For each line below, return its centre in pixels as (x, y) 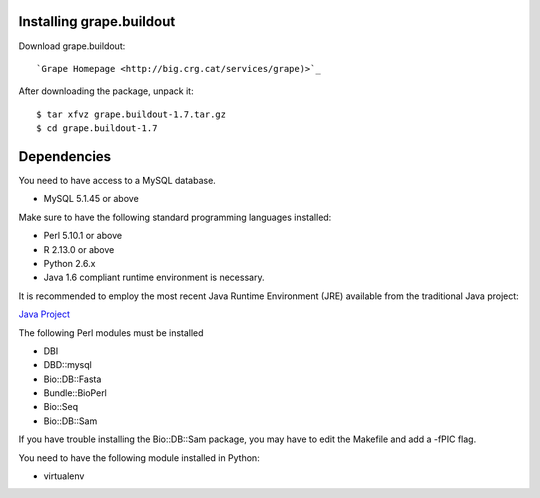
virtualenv (64, 476)
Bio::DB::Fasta (72, 379)
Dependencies (65, 156)
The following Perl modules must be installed (111, 332)
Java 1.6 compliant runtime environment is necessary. (154, 277)
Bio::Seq (61, 407)
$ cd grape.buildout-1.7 (97, 128)
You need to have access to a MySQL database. (117, 180)
